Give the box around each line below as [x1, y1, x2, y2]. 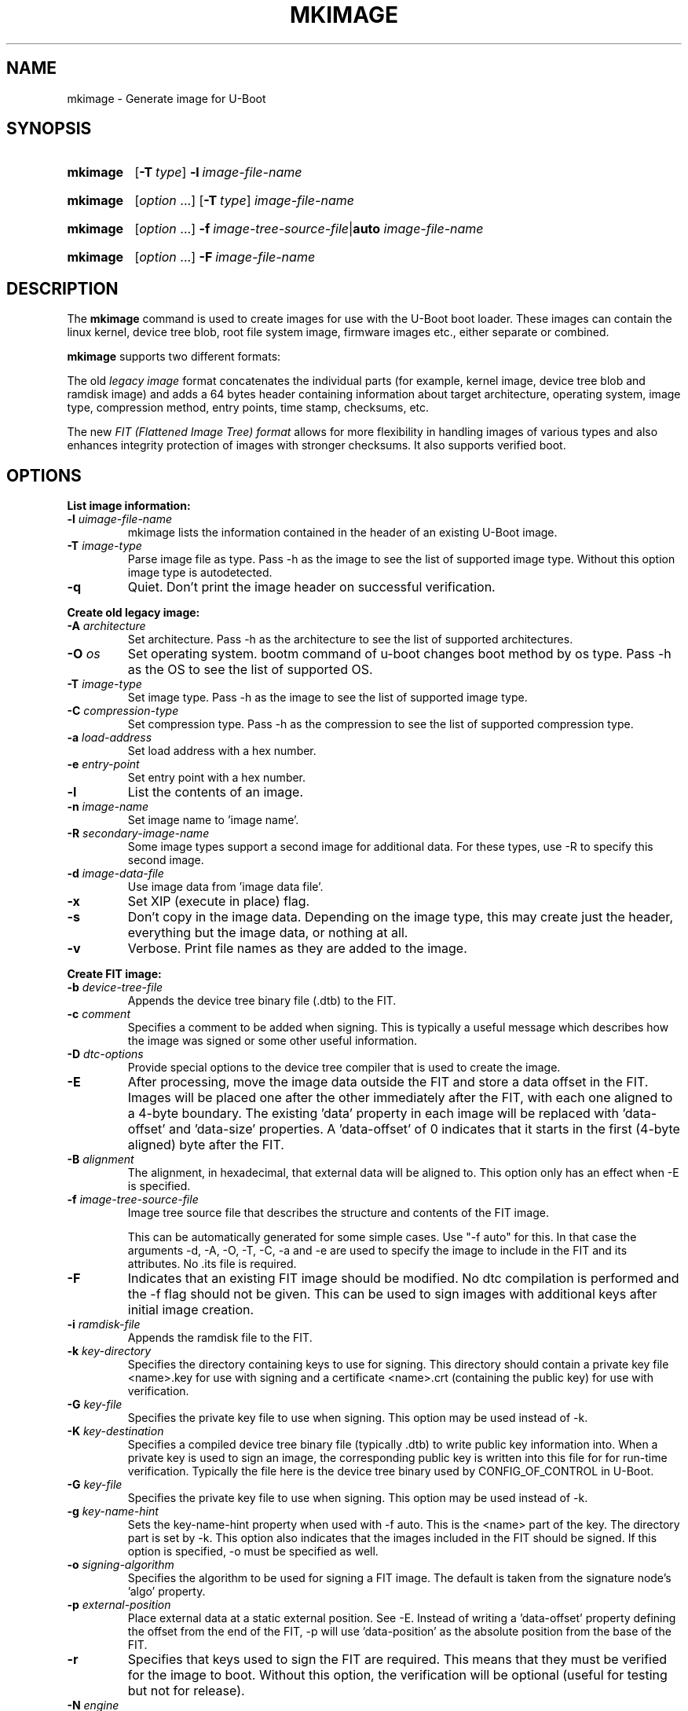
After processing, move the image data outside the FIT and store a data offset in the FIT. [127, 1074, 649, 1090]
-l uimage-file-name [67, 512, 173, 526]
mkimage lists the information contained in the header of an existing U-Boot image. [127, 526, 558, 540]
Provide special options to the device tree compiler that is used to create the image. [127, 1061, 561, 1075]
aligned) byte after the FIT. [127, 1137, 284, 1153]
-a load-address [67, 731, 152, 745]
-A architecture [67, 619, 146, 633]
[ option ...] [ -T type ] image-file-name [134, 192, 354, 209]
